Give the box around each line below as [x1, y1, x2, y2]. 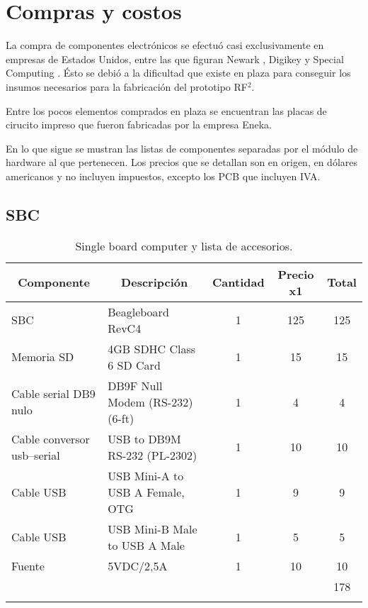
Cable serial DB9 [11, 385, 96, 402]
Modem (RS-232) [108, 393, 193, 410]
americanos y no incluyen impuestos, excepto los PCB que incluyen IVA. [6, 168, 321, 183]
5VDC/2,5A [108, 557, 168, 574]
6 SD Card [108, 356, 161, 373]
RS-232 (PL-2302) [108, 446, 197, 463]
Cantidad [212, 274, 265, 291]
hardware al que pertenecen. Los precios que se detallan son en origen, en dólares [6, 155, 357, 170]
